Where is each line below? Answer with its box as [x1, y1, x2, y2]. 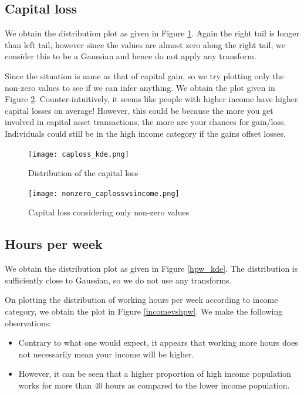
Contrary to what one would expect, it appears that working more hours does [18, 336, 298, 349]
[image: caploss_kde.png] [28, 150, 129, 158]
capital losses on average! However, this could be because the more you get [5, 104, 273, 116]
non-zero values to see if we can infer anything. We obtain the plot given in [5, 81, 275, 93]
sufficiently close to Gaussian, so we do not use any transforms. [5, 274, 232, 286]
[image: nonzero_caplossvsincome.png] [28, 189, 180, 198]
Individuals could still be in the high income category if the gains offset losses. [5, 127, 286, 139]
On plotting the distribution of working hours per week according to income [5, 293, 278, 306]
